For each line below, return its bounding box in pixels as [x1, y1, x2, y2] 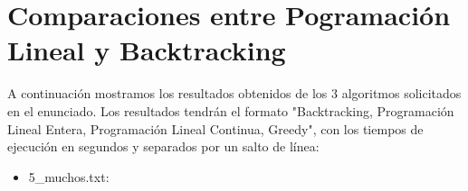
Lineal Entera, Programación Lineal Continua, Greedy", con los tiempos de [7, 119, 424, 138]
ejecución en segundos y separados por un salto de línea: [7, 137, 320, 156]
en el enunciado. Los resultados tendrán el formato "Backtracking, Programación [7, 101, 454, 120]
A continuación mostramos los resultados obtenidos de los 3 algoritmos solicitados [7, 84, 462, 103]
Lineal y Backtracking [7, 32, 286, 68]
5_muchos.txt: [28, 167, 110, 186]
